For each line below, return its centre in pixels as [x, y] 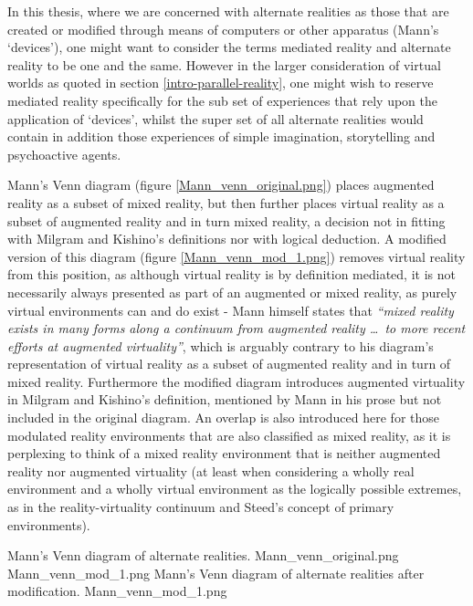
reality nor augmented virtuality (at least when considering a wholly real [211, 470]
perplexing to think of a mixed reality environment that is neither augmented [224, 453]
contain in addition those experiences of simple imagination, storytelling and [221, 136]
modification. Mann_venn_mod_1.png [117, 591]
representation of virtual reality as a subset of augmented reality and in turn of [229, 364]
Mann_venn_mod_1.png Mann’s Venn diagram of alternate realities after [216, 573]
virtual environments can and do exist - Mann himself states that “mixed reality [231, 310]
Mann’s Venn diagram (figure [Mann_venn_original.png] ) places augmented [221, 185]
